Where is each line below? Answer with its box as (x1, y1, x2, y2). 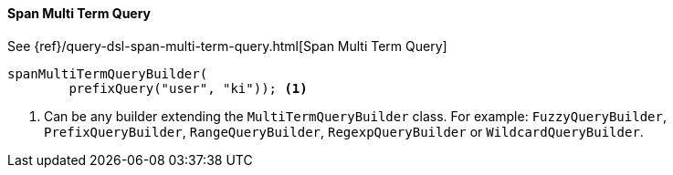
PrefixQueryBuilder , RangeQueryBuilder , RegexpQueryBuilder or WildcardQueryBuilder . (44, 123, 644, 139)
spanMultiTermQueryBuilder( (7, 66, 208, 81)
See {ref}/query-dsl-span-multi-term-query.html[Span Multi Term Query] (7, 37, 447, 54)
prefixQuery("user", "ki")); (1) (68, 80, 308, 96)
